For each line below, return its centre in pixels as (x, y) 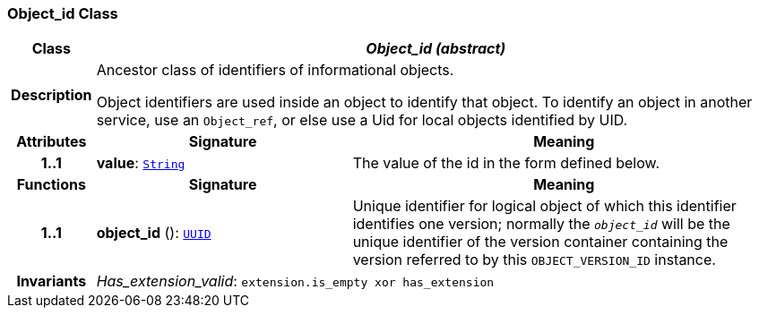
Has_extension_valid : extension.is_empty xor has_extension (295, 281)
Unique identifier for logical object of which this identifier (544, 206)
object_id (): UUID (154, 233)
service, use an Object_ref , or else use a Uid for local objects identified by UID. (362, 120)
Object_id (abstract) (436, 49)
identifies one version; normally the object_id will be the (541, 224)
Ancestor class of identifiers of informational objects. (275, 70)
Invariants (52, 281)
